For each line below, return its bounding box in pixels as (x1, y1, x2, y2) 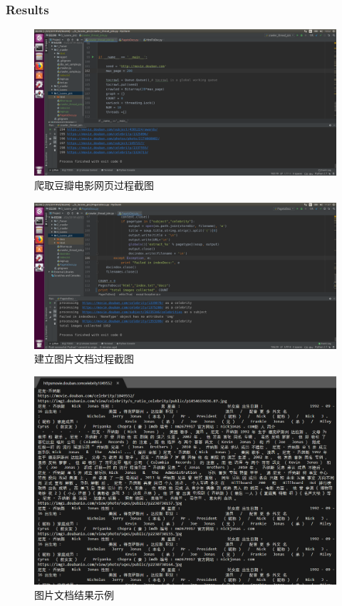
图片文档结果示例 (34, 587, 114, 602)
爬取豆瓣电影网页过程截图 (34, 178, 154, 193)
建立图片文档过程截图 (34, 351, 134, 366)
